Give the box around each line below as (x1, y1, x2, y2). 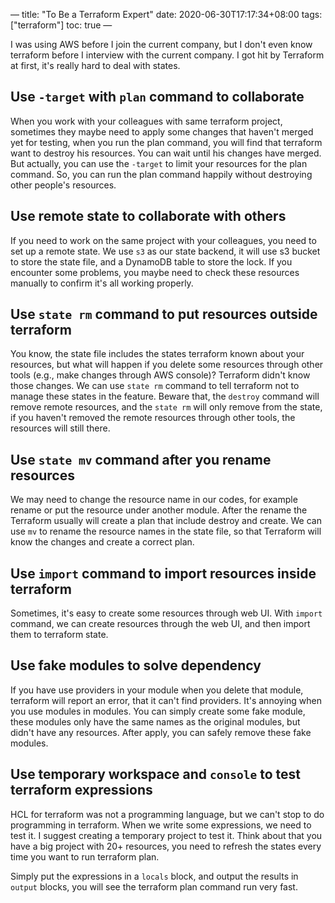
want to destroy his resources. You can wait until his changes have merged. (10, 147, 322, 159)
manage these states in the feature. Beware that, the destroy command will (10, 390, 320, 403)
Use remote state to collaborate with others (10, 208, 287, 225)
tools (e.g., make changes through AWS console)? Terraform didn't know (10, 369, 311, 381)
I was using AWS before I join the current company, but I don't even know (10, 39, 313, 50)
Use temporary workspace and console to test (10, 766, 302, 783)
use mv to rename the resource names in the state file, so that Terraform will (10, 525, 322, 538)
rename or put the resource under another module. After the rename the (10, 504, 308, 516)
